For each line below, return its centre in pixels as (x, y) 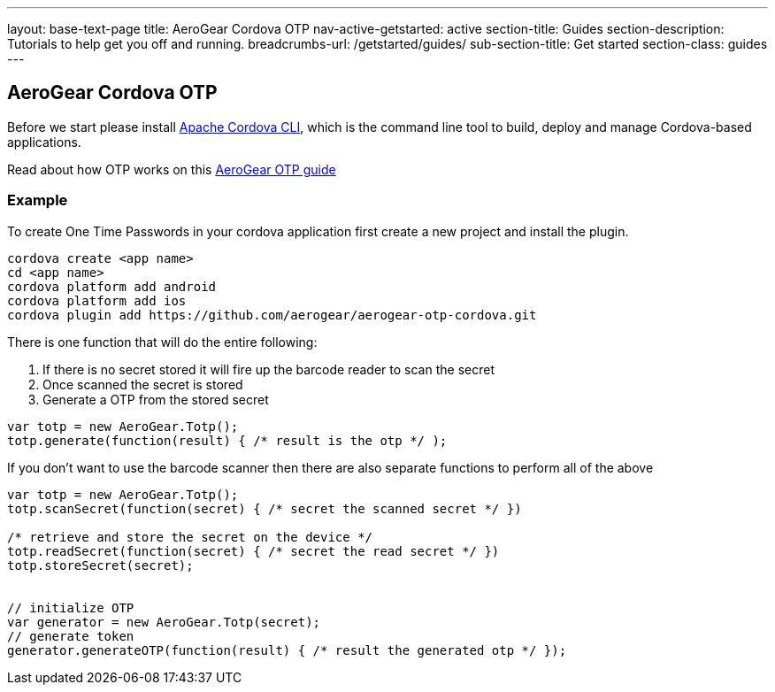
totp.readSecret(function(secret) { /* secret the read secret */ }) (253, 551)
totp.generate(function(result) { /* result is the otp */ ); (227, 440)
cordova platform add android (112, 286)
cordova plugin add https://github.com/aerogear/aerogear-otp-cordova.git (272, 315)
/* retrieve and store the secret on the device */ (190, 537)
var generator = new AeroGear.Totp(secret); (164, 622)
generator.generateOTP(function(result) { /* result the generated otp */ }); (287, 650)
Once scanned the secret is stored (143, 384)
